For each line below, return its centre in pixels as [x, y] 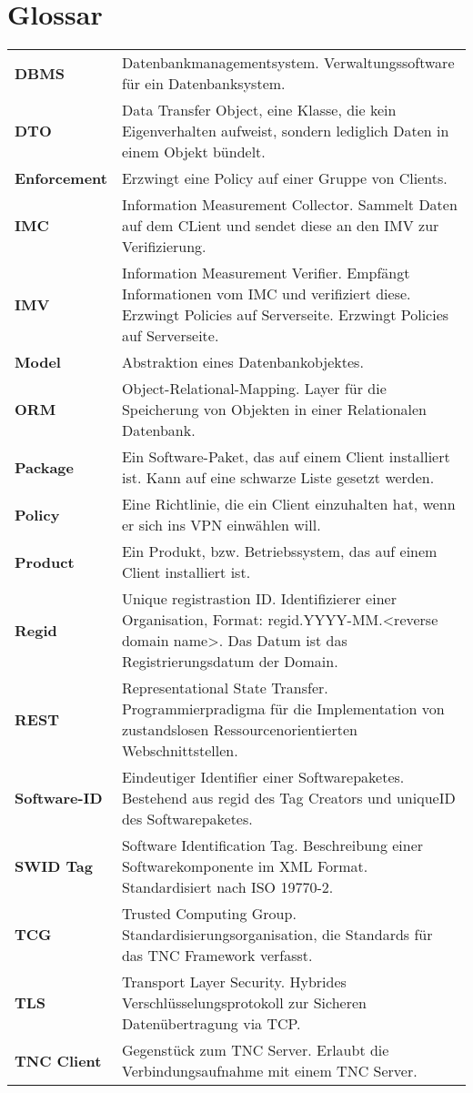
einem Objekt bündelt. [193, 152]
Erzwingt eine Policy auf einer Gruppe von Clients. [284, 178]
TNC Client [58, 1060]
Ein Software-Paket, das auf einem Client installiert [286, 457]
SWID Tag [54, 866]
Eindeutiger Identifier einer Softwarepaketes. [263, 777]
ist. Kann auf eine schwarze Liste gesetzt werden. [278, 478]
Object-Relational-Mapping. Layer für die [254, 389]
